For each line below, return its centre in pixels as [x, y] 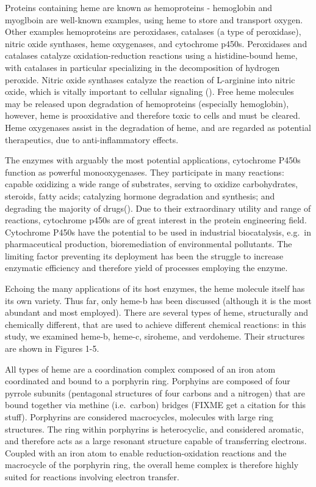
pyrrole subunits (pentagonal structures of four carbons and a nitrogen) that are [155, 392]
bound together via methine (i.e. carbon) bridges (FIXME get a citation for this [156, 405]
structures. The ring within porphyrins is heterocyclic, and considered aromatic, [154, 429]
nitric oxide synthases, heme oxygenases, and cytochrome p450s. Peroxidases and [156, 43]
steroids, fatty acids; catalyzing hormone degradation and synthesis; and [140, 195]
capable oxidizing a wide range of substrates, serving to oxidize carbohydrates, [152, 184]
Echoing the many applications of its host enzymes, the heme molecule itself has [155, 288]
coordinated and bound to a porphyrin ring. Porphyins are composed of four [148, 381]
